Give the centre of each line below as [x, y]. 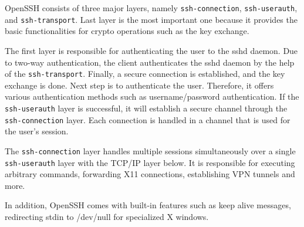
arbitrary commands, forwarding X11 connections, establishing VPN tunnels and [150, 174]
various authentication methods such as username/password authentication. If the [152, 96]
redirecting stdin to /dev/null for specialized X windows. [107, 216]
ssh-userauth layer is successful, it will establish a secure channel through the [146, 108]
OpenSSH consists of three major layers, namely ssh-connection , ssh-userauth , [151, 8]
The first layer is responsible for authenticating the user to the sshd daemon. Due [151, 50]
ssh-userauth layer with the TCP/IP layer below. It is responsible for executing [150, 162]
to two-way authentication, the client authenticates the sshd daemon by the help [150, 62]
